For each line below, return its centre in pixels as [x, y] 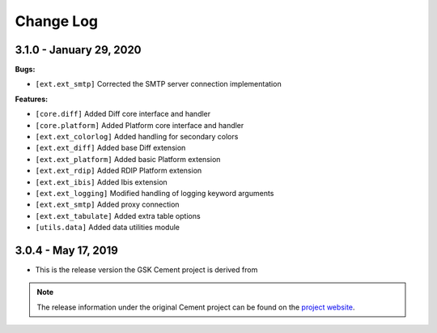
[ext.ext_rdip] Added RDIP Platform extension [119, 171]
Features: [32, 99]
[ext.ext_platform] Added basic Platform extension [128, 159]
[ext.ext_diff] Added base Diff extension [110, 148]
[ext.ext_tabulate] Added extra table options [118, 216]
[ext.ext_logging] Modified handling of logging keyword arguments [155, 193]
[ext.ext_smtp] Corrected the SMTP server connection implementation [159, 84]
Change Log [57, 21]
